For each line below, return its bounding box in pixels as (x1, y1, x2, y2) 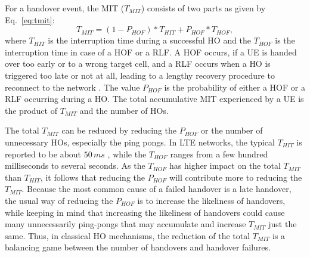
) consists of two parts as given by (141, 2, 266, 14)
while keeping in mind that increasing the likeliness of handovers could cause (5, 206, 285, 218)
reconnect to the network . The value (5, 80, 140, 93)
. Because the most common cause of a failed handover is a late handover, (21, 182, 292, 195)
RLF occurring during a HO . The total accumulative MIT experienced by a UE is (5, 92, 304, 105)
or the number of (201, 124, 263, 137)
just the (268, 218, 297, 230)
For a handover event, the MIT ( (5, 2, 125, 14)
